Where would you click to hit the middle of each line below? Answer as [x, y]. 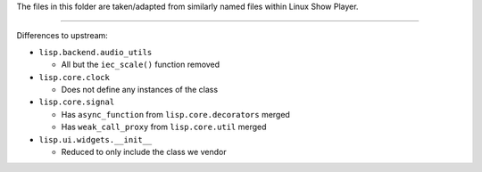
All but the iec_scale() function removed [141, 65]
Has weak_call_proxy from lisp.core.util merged [164, 127]
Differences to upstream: [62, 36]
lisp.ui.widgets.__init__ [96, 139]
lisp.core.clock [75, 77]
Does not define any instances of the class [140, 89]
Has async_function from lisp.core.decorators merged [175, 114]
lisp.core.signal [77, 102]
